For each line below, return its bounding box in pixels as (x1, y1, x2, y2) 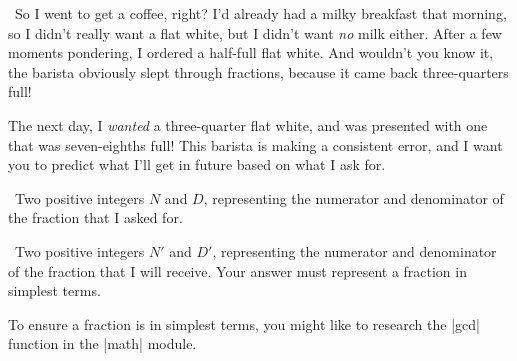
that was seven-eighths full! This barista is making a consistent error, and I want (8, 134, 503, 155)
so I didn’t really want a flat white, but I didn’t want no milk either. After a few (8, 22, 502, 43)
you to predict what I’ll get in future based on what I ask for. (8, 154, 386, 175)
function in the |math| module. (8, 333, 197, 354)
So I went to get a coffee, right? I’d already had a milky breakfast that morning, (14, 3, 507, 23)
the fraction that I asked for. (8, 207, 183, 228)
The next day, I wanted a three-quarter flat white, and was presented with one (8, 114, 488, 135)
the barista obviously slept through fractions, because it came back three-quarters (8, 61, 509, 82)
